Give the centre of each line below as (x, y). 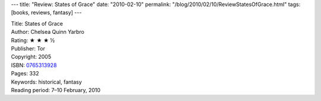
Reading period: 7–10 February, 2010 (56, 90)
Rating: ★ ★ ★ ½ (33, 40)
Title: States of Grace (37, 23)
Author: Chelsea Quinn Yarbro (48, 32)
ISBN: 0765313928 (34, 65)
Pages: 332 (25, 74)
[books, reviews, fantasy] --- (46, 12)
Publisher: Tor (28, 48)
